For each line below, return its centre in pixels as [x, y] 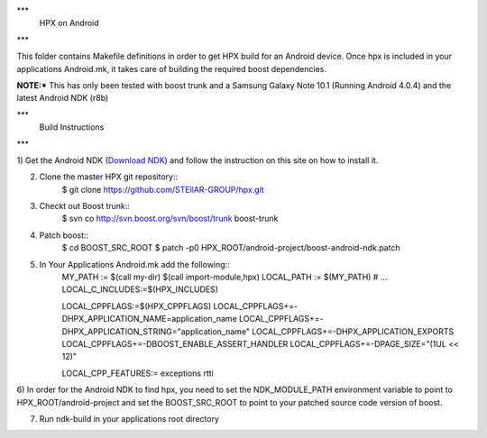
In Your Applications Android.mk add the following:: [134, 264]
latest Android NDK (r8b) [63, 98]
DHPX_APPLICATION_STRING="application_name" [156, 331]
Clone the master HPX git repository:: [109, 177]
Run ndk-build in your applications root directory [129, 418]
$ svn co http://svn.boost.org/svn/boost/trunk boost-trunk [170, 219]
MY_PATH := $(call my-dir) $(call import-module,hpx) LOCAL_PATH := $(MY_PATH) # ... [225, 277]
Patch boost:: [64, 235]
